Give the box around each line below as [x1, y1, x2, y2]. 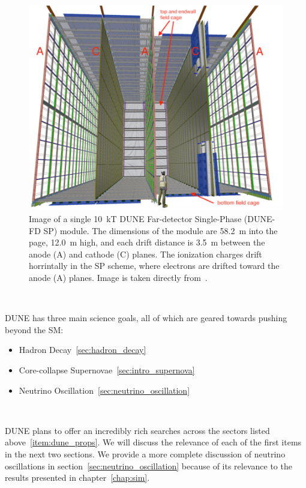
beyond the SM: [5, 323, 64, 336]
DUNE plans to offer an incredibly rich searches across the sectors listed [5, 424, 270, 436]
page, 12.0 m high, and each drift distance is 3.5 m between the [29, 236, 265, 249]
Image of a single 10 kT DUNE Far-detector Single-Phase [29, 212, 242, 225]
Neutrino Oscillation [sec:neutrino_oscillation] [19, 384, 190, 396]
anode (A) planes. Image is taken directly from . [29, 271, 208, 283]
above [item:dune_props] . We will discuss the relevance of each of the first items [5, 436, 302, 448]
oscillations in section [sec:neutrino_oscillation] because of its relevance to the [5, 459, 292, 472]
